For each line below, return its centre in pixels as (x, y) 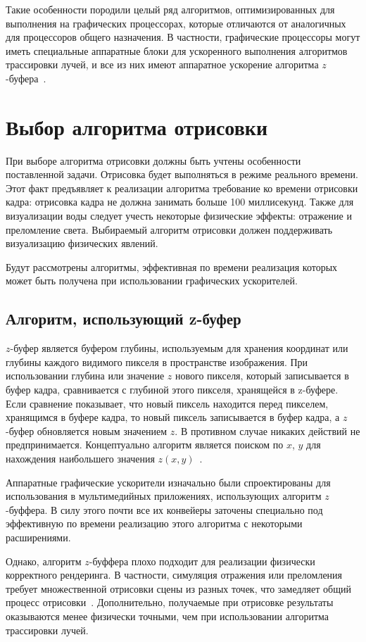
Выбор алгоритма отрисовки (137, 126)
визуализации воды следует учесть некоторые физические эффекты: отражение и (179, 216)
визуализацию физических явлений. (82, 243)
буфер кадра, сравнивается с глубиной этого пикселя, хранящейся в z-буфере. (172, 390)
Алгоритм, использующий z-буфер (124, 319)
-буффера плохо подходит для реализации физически (202, 561)
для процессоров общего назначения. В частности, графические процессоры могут (183, 37)
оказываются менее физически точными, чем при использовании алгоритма (168, 616)
